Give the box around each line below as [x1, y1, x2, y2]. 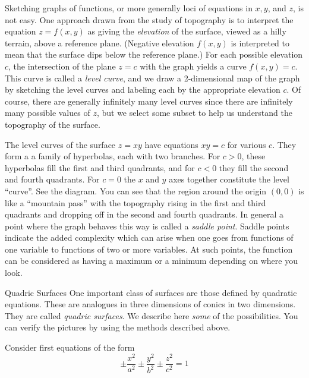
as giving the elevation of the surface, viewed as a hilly [87, 25, 286, 37]
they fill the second [219, 161, 289, 174]
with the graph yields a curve [140, 59, 247, 72]
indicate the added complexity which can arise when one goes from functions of [5, 231, 294, 244]
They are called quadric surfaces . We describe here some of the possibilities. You [5, 309, 298, 322]
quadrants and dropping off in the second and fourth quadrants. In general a [5, 208, 284, 220]
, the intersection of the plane [8, 59, 116, 72]
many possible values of [5, 106, 90, 119]
